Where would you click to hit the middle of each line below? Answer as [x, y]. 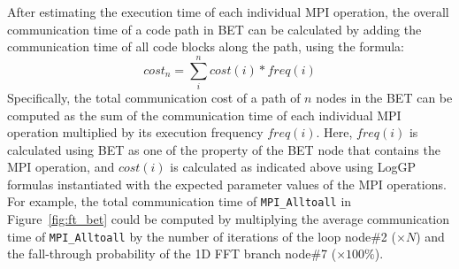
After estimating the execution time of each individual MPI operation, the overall [228, 12]
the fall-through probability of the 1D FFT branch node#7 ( [172, 254]
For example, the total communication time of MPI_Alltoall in [180, 201]
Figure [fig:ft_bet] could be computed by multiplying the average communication [229, 219]
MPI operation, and [61, 167]
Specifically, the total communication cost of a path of [154, 97]
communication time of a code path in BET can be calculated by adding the [214, 29]
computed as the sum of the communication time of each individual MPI [204, 115]
